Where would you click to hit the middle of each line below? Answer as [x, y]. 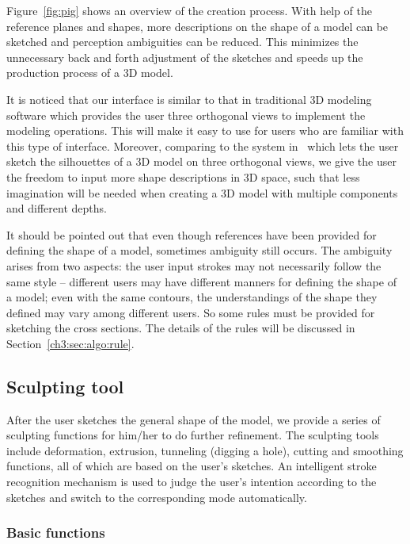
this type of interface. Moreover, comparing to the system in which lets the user [203, 146]
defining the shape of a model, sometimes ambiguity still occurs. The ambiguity [199, 250]
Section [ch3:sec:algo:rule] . [70, 343]
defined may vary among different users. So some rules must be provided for [191, 312]
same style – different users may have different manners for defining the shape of [201, 281]
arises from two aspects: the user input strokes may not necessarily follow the [194, 265]
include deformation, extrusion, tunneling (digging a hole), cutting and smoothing [205, 450]
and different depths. [57, 208]
